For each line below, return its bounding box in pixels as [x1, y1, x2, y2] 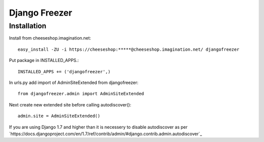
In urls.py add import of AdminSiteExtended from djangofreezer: [9, 80, 139, 85]
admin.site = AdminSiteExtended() [18, 113, 100, 119]
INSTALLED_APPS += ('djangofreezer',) [18, 69, 111, 74]
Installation [9, 21, 46, 30]
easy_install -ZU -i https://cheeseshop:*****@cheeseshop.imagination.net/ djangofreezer [18, 46, 240, 52]
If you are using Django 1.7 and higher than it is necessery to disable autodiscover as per [9, 124, 188, 130]
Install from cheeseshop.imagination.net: [9, 35, 91, 41]
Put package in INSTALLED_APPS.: [9, 58, 79, 63]
